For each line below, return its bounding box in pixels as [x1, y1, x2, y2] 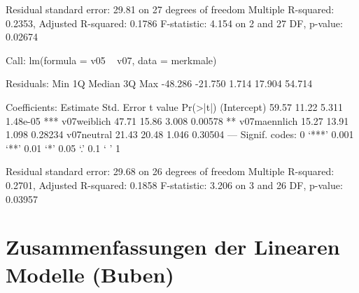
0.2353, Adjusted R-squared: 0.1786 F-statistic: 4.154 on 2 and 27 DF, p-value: [6, 15, 343, 30]
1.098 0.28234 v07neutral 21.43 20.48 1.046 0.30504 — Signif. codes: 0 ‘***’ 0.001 [6, 127, 354, 142]
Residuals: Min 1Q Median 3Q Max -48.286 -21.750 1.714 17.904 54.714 [6, 76, 313, 91]
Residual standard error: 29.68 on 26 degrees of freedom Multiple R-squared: [6, 164, 335, 179]
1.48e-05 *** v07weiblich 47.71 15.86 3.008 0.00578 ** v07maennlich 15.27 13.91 [6, 113, 349, 128]
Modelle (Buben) [6, 260, 174, 288]
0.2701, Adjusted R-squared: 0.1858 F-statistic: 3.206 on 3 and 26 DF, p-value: [6, 177, 343, 192]
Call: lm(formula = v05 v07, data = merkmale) [6, 52, 217, 67]
